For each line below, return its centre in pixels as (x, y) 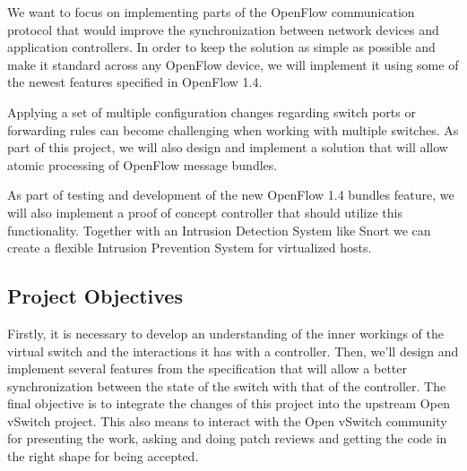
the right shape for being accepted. (103, 456)
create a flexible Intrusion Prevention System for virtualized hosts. (190, 248)
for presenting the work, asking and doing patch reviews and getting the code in (227, 438)
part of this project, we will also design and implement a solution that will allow (228, 147)
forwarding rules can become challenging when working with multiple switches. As (233, 129)
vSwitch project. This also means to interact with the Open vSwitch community (227, 420)
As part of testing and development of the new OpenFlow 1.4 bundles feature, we (231, 195)
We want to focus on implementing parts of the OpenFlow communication (211, 12)
